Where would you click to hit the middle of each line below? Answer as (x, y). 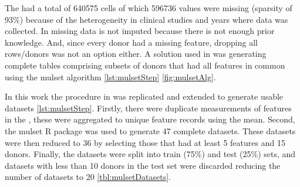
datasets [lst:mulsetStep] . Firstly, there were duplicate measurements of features (148, 108)
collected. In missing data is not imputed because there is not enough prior (140, 31)
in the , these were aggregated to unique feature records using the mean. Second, (150, 119)
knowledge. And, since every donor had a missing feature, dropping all (131, 42)
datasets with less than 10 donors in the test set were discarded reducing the (143, 165)
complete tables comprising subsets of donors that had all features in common (145, 65)
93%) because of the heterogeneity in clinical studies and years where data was (146, 19)
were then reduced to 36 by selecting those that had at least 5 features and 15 (145, 142)
